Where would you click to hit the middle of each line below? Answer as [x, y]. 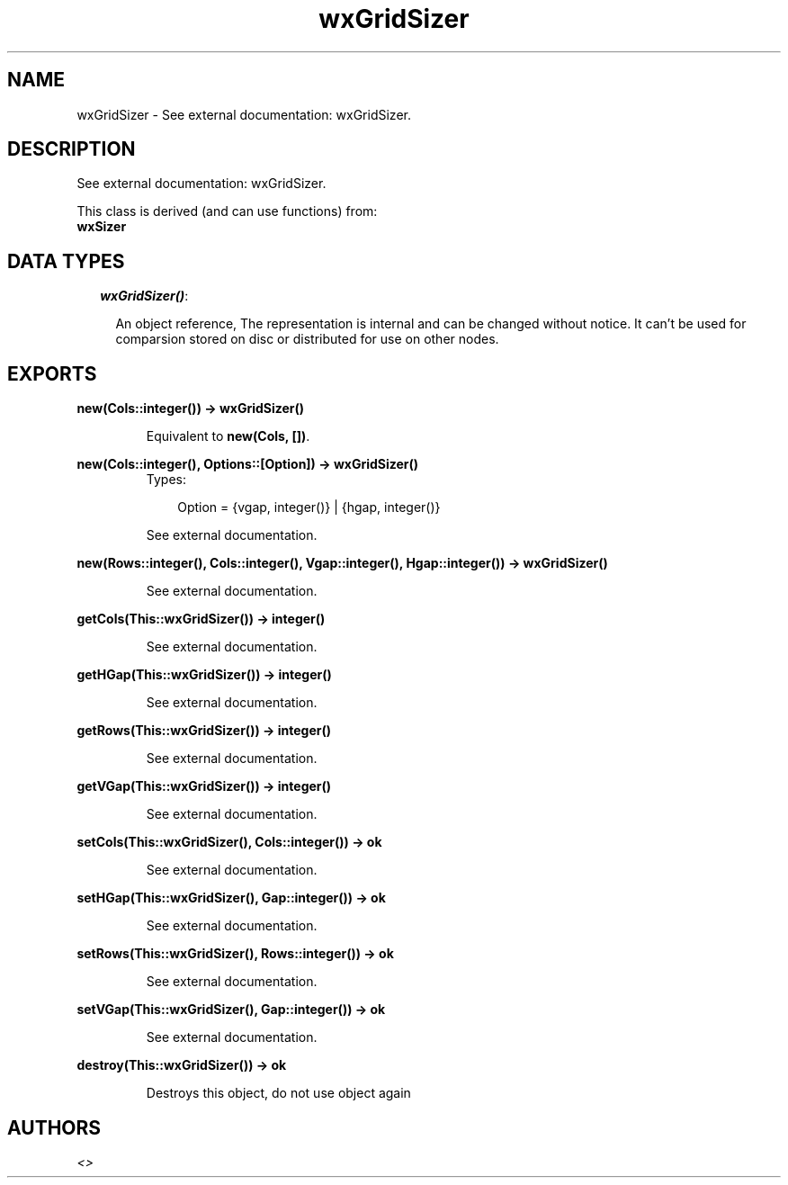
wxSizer [102, 227]
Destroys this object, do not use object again [278, 1093]
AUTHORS [54, 1127]
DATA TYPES [66, 261]
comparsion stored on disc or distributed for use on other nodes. [307, 339]
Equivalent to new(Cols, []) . [228, 436]
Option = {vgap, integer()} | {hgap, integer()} [309, 507]
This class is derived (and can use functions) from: [227, 211]
